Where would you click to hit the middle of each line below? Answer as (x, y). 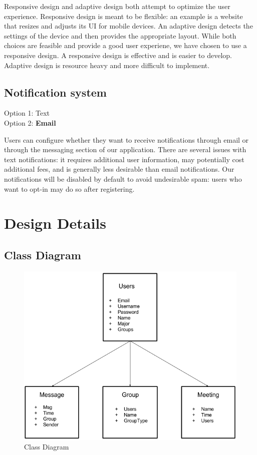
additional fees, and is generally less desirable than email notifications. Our (119, 169)
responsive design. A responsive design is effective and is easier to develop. (118, 55)
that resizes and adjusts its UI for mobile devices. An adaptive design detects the (128, 26)
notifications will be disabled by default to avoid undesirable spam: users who (123, 178)
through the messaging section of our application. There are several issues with (125, 149)
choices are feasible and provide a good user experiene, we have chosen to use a (125, 45)
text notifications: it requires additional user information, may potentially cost (124, 159)
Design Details (55, 223)
